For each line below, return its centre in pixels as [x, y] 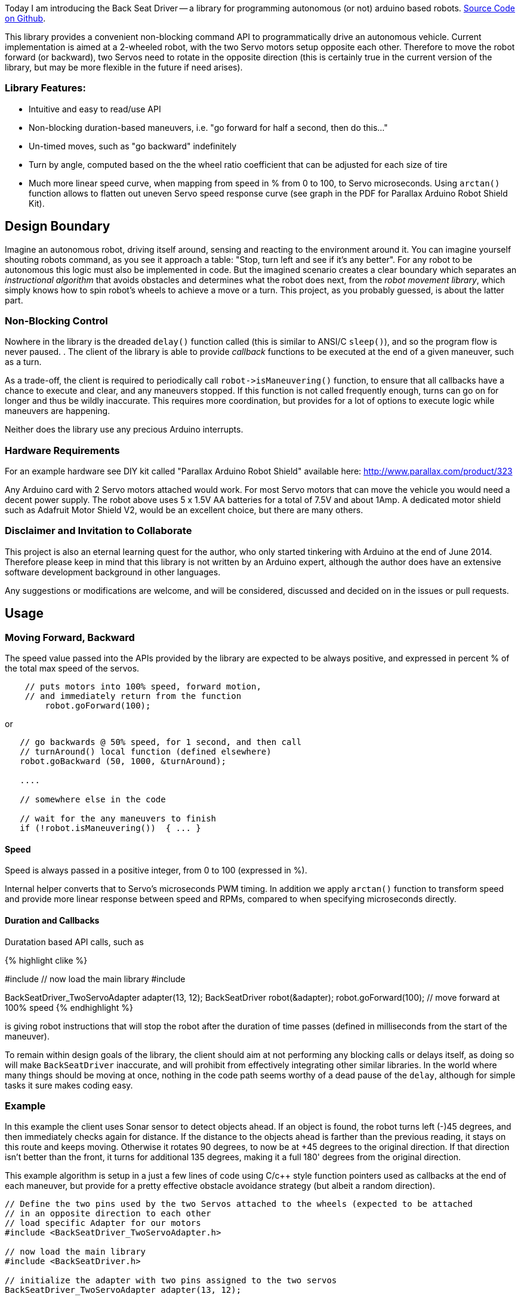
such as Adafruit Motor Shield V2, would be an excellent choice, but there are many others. [184, 510]
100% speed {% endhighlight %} [69, 1007]
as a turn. [23, 362]
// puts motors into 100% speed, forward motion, [143, 687]
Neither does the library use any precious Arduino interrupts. [124, 430]
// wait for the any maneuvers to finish [118, 819]
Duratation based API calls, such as [74, 942]
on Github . [25, 18]
